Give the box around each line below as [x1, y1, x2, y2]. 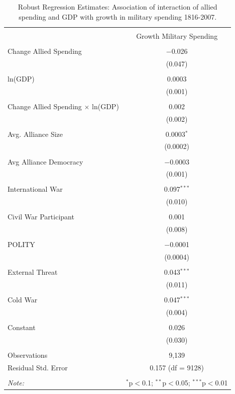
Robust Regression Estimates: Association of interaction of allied [18, 2, 217, 12]
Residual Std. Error [8, 362, 68, 372]
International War [8, 184, 63, 194]
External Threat [8, 267, 58, 277]
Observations [8, 350, 48, 360]
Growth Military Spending [136, 30, 218, 41]
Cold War [8, 294, 38, 305]
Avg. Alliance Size [8, 128, 63, 139]
